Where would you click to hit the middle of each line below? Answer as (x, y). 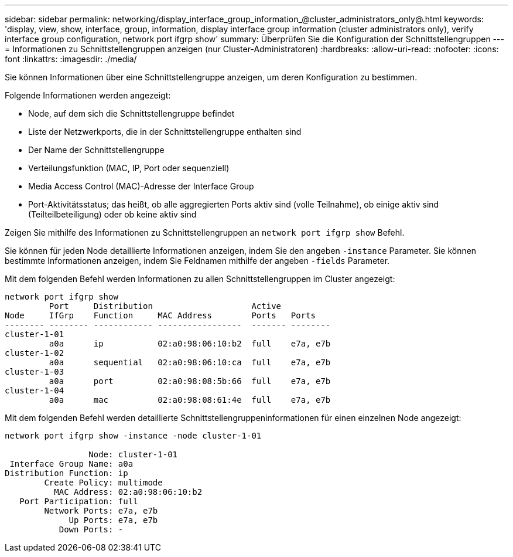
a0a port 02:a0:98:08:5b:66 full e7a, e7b (190, 381)
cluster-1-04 (35, 390)
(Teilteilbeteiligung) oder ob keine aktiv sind (112, 214)
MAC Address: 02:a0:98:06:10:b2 (128, 492)
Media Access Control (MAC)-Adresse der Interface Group (141, 186)
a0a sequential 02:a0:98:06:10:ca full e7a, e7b (190, 362)
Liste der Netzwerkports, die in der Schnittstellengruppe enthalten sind (165, 132)
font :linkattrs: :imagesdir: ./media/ (71, 59)
